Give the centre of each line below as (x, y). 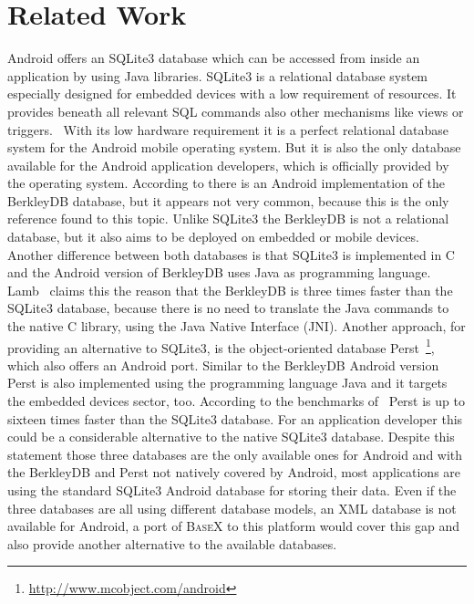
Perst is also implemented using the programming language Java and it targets (227, 383)
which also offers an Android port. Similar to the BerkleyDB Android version (223, 364)
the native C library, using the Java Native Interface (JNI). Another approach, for (237, 326)
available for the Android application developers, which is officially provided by (228, 165)
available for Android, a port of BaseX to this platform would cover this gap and (234, 526)
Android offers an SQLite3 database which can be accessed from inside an (214, 58)
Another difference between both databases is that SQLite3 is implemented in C (231, 254)
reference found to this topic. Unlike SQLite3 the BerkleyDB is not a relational (228, 219)
